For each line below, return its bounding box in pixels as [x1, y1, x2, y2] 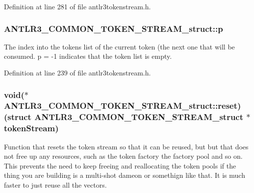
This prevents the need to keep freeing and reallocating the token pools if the [4, 160, 236, 170]
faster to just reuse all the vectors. [4, 179, 107, 190]
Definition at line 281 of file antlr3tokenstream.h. [4, 1, 151, 11]
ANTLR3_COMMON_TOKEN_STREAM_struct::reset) [4, 99, 241, 112]
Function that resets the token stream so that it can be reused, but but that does [4, 141, 249, 151]
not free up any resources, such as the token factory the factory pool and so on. [4, 151, 243, 161]
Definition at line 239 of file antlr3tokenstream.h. [4, 68, 151, 77]
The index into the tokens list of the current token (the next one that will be [4, 41, 235, 51]
